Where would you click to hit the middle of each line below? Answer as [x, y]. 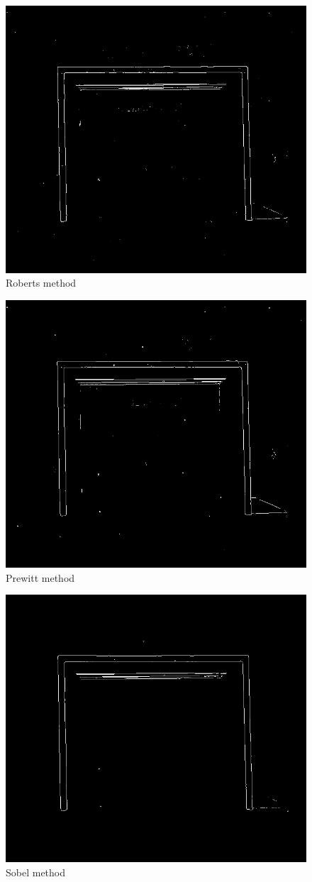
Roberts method [41, 283]
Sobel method [36, 872]
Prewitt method [40, 577]
